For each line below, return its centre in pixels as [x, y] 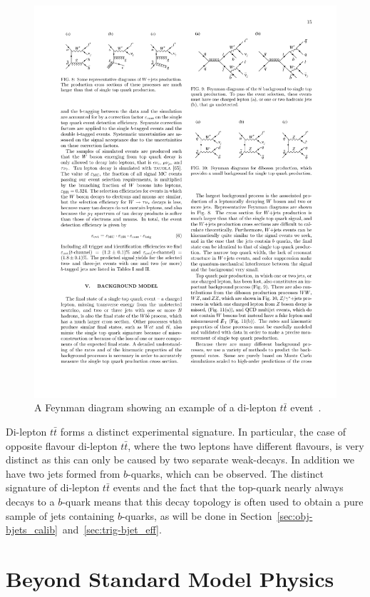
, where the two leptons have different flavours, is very [246, 445]
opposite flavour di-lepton [62, 445]
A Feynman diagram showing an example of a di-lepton [155, 407]
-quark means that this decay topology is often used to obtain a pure [213, 502]
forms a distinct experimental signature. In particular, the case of [203, 432]
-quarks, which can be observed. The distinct [226, 473]
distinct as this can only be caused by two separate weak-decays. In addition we [180, 460]
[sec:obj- [295, 515]
